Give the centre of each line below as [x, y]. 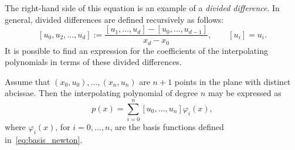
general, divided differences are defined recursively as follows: [114, 19]
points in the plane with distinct [233, 81]
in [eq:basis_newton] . [44, 139]
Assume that [28, 81]
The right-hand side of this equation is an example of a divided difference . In [142, 8]
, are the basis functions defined [167, 127]
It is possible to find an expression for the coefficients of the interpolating [136, 50]
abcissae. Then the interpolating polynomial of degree [101, 93]
